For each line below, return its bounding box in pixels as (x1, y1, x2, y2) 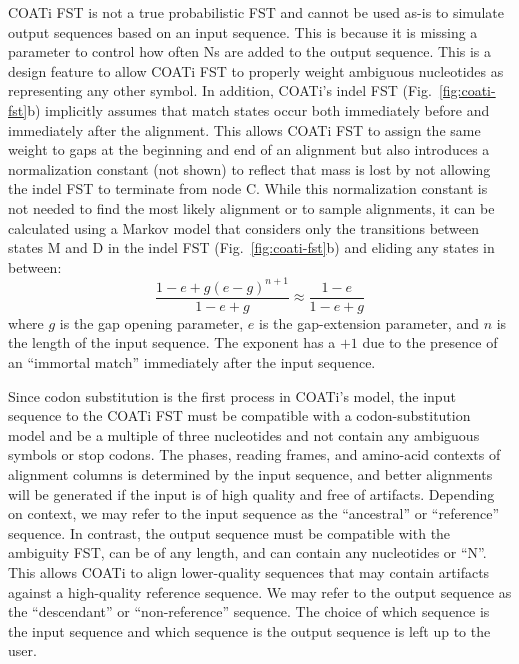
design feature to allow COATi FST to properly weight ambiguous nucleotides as (8, 60, 504, 81)
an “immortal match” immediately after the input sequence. (8, 352, 376, 373)
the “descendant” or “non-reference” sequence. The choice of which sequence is (8, 601, 490, 622)
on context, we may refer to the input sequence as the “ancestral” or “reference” (8, 503, 500, 524)
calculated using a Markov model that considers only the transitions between (8, 217, 480, 238)
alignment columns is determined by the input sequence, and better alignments (8, 464, 493, 485)
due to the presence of (362, 332, 498, 353)
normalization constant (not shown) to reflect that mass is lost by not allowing (8, 158, 491, 179)
